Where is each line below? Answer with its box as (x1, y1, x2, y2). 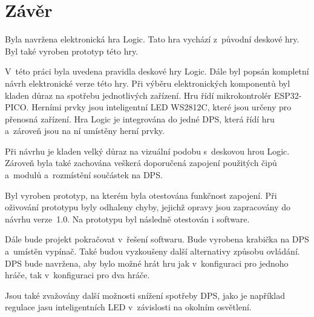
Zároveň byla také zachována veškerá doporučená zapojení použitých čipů (5, 156, 277, 169)
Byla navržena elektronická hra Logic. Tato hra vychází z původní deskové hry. (5, 33, 299, 45)
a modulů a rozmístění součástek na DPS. (5, 169, 163, 181)
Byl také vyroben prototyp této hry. (5, 44, 139, 57)
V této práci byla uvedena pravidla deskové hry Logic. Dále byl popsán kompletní (5, 65, 309, 78)
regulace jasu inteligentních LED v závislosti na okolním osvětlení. (5, 301, 252, 313)
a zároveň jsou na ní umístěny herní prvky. (5, 124, 165, 137)
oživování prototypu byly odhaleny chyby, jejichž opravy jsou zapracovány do (5, 201, 290, 213)
